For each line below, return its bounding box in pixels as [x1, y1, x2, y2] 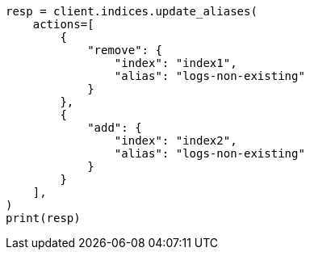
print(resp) [6, 212, 81, 225]
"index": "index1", [114, 57, 237, 69]
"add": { [87, 121, 142, 134]
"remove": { [87, 44, 162, 57]
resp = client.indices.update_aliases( [6, 5, 258, 18]
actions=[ [32, 18, 94, 31]
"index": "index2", [114, 134, 237, 147]
